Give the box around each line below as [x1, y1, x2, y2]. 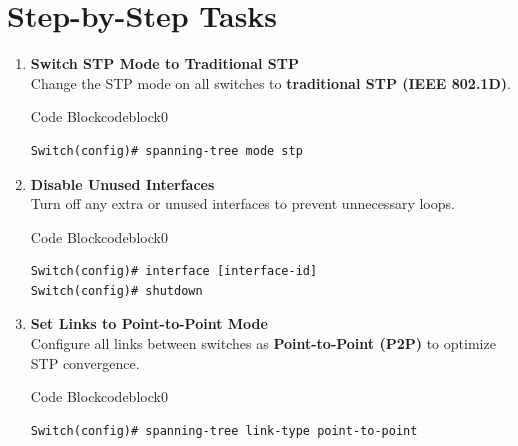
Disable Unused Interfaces [30, 173, 215, 194]
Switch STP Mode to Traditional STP [30, 53, 300, 74]
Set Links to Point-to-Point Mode [30, 313, 268, 334]
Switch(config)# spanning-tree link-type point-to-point [30, 423, 418, 438]
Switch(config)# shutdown [30, 283, 203, 298]
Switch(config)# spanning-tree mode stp [30, 143, 303, 158]
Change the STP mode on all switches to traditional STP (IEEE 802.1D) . [30, 72, 511, 93]
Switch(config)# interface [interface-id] [30, 264, 318, 279]
